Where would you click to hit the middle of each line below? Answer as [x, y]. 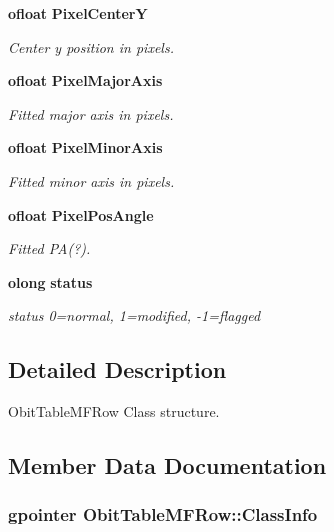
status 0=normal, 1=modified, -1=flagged [134, 315]
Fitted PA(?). [49, 248]
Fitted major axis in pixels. [91, 113]
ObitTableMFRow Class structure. [114, 411]
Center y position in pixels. [91, 46]
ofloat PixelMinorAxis [85, 147]
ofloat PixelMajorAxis [85, 80]
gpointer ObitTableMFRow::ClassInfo [163, 514]
